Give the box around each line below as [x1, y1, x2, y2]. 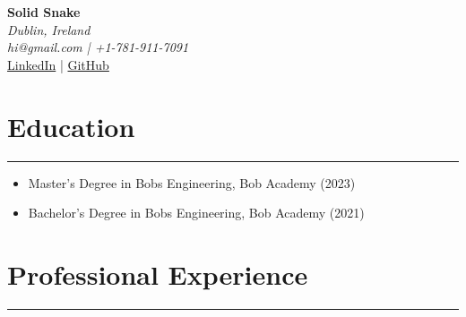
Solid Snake [7, 3, 81, 21]
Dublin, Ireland [7, 20, 91, 39]
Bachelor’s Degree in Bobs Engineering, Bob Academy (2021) [28, 203, 365, 222]
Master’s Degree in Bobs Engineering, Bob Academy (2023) [28, 173, 356, 192]
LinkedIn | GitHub [7, 55, 109, 73]
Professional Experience [7, 255, 308, 292]
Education [7, 107, 135, 144]
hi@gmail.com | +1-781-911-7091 [7, 38, 189, 56]
